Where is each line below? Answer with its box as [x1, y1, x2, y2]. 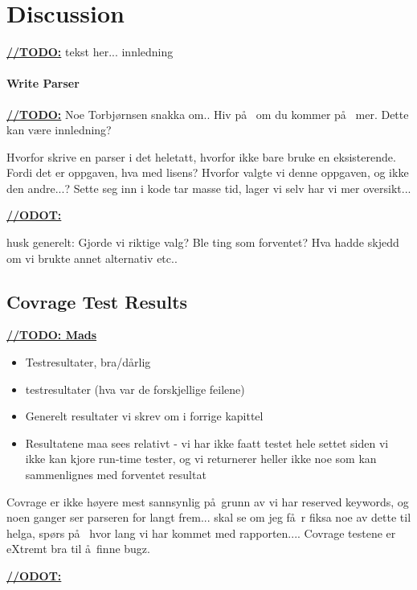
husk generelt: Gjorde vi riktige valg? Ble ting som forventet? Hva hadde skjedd [6, 234, 399, 251]
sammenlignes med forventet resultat [25, 466, 206, 483]
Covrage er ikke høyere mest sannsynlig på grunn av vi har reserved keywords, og [6, 493, 409, 510]
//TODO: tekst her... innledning [6, 43, 174, 60]
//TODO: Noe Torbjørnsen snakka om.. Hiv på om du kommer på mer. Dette [6, 105, 409, 122]
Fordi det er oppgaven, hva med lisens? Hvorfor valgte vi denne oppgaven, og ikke [6, 164, 409, 181]
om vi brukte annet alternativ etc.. [6, 249, 178, 266]
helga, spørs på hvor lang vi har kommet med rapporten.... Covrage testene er [6, 524, 396, 541]
